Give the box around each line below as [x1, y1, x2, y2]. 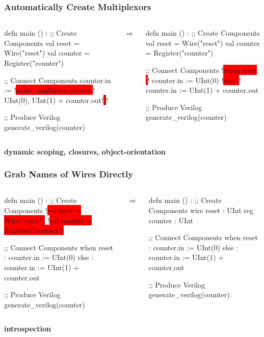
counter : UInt [148, 215, 194, 225]
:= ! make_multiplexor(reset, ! [4, 85, 95, 95]
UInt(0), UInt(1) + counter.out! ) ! [4, 94, 109, 105]
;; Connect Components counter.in [4, 74, 111, 85]
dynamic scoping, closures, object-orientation [4, 146, 166, 157]
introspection [4, 323, 51, 334]
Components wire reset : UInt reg [148, 204, 254, 215]
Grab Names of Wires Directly [4, 168, 134, 180]
